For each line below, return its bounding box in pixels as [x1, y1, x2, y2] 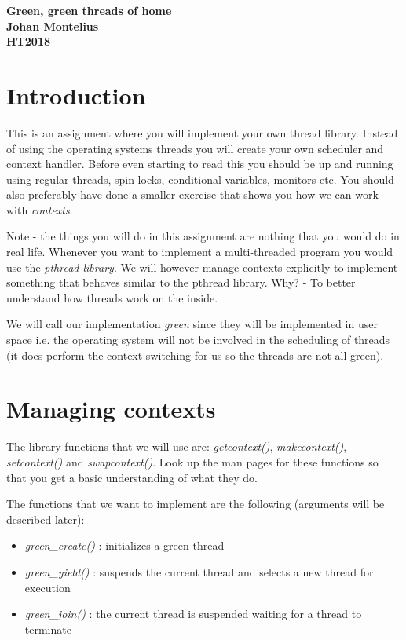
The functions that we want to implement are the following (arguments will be [6, 496, 385, 512]
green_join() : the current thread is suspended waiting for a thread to [24, 605, 362, 622]
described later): [6, 510, 85, 527]
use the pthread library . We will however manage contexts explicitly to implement [6, 258, 398, 275]
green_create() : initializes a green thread [24, 537, 225, 554]
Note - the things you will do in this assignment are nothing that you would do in [6, 228, 400, 244]
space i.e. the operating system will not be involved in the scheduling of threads [6, 331, 390, 348]
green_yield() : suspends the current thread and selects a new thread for [24, 563, 374, 580]
